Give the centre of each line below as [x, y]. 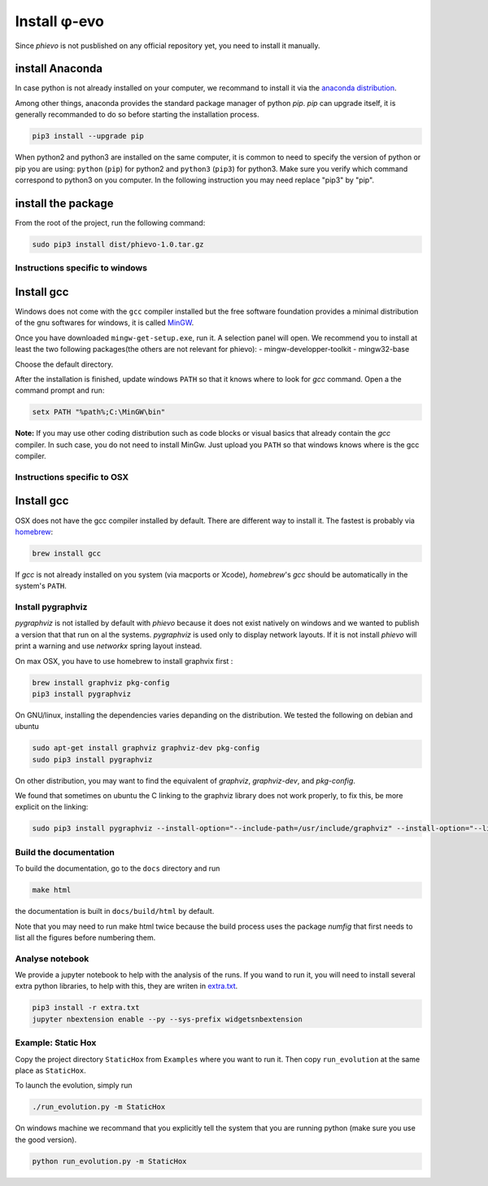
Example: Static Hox [56, 1043]
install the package [64, 203]
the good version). [46, 1140]
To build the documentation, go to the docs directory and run [118, 868]
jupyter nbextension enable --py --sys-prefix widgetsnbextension [167, 1019]
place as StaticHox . [51, 1070]
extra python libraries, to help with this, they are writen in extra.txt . [126, 986]
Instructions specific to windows [81, 268]
